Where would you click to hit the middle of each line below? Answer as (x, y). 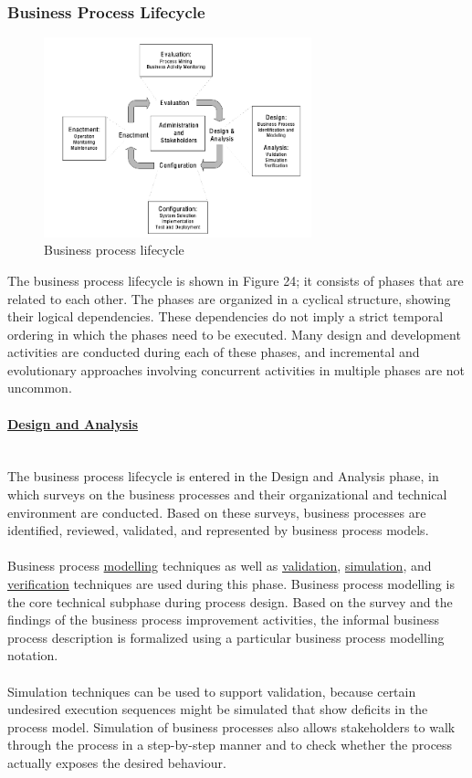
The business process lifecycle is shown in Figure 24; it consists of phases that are (236, 280)
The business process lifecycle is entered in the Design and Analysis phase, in (223, 476)
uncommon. (40, 388)
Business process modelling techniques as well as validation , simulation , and (220, 566)
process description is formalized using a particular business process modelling (226, 637)
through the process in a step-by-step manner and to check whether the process (230, 745)
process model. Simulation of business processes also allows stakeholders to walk (231, 726)
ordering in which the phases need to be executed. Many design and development (234, 334)
